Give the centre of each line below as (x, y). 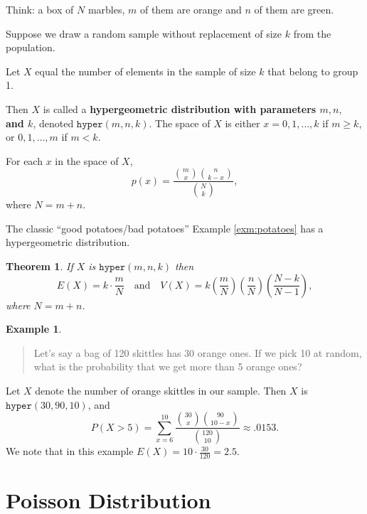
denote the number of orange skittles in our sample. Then (161, 390)
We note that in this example (70, 451)
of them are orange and (191, 9)
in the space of (87, 160)
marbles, (106, 9)
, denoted (53, 123)
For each (24, 160)
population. (31, 47)
